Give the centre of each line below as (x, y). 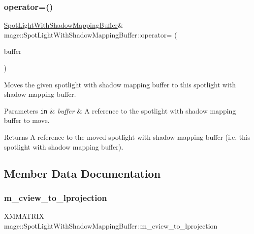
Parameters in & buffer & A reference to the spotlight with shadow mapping (120, 110)
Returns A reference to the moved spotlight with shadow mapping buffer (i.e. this (127, 137)
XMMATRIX (24, 216)
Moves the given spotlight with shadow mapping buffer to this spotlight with (120, 84)
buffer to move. (27, 120)
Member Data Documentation (82, 173)
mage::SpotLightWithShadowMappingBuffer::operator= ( (91, 34)
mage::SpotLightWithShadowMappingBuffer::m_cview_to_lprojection (111, 225)
